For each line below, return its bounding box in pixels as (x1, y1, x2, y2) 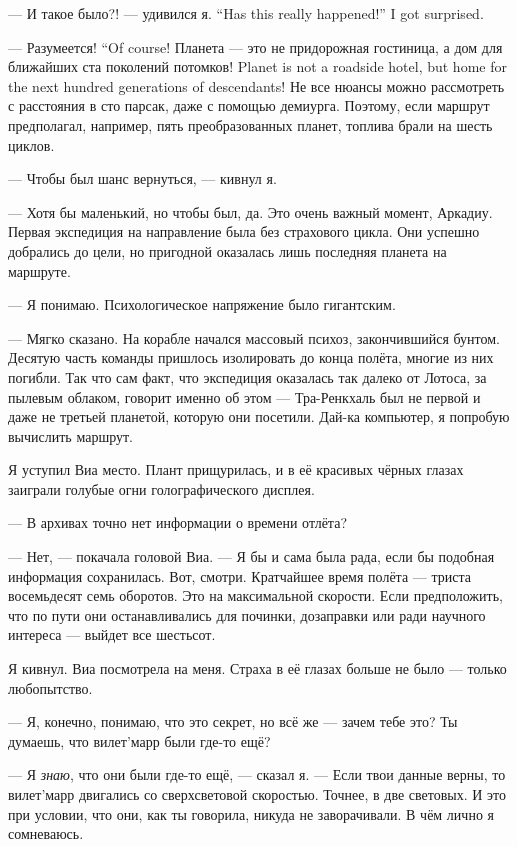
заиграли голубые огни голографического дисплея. (8, 478, 315, 499)
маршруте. (8, 260, 71, 281)
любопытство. (8, 677, 93, 698)
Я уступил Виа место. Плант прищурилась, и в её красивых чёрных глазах (8, 459, 464, 480)
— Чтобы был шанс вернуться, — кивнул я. (8, 168, 277, 189)
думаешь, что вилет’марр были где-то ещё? (8, 730, 271, 751)
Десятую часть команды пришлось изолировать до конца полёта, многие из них (8, 347, 494, 368)
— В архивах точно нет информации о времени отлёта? (8, 512, 347, 533)
